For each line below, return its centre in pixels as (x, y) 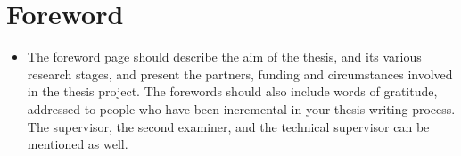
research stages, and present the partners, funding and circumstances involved (240, 74)
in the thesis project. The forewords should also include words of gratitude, (232, 91)
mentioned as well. (78, 144)
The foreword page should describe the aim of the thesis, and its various (224, 57)
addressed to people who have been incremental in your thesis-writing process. (241, 108)
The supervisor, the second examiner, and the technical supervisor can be (228, 126)
